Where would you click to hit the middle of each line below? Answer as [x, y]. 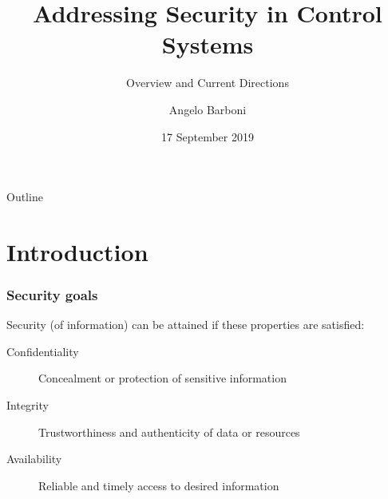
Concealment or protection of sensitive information [162, 378]
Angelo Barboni [208, 109]
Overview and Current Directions [208, 83]
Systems [208, 44]
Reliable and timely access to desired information [159, 485]
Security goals [52, 294]
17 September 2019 [208, 136]
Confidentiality [43, 351]
